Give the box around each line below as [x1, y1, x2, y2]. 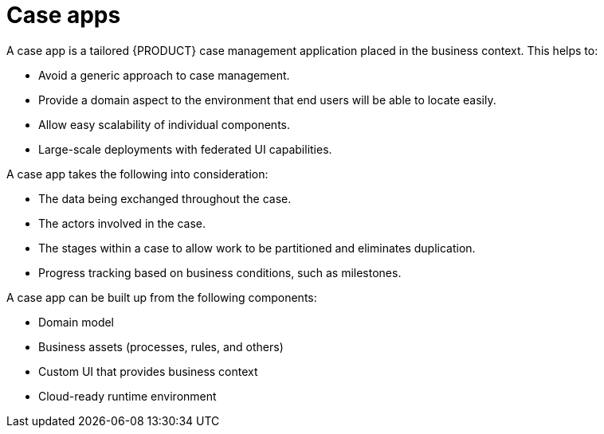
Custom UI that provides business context [38, 364, 258, 378]
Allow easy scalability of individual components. [38, 117, 291, 131]
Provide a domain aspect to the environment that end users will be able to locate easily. [38, 92, 496, 107]
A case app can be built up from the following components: [6, 290, 317, 304]
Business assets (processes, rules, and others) [38, 339, 284, 354]
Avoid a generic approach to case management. [38, 68, 290, 82]
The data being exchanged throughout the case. [38, 191, 292, 205]
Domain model [38, 315, 115, 329]
